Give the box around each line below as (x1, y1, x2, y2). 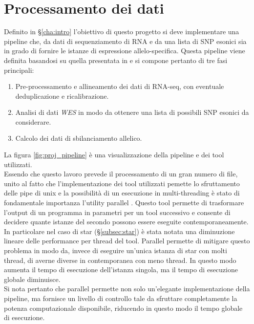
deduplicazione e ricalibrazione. (15, 90, 109, 101)
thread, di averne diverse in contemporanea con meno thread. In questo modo (4, 255, 236, 265)
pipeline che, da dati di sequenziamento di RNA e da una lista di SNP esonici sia (4, 36, 247, 46)
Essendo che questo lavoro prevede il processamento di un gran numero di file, (4, 169, 238, 179)
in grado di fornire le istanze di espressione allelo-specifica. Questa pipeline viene (4, 45, 245, 56)
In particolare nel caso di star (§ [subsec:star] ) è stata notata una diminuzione (4, 226, 235, 236)
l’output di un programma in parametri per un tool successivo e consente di (4, 207, 231, 217)
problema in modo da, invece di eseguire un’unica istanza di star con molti (4, 245, 227, 255)
